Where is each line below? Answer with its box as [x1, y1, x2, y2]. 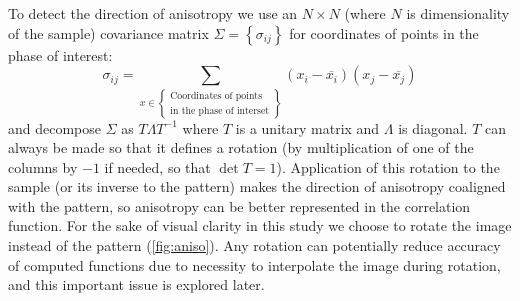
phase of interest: [8, 44, 113, 65]
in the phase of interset [170, 105, 270, 116]
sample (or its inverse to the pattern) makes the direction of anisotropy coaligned [8, 176, 506, 197]
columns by [8, 156, 78, 177]
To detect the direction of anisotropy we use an [8, 3, 298, 23]
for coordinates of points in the [289, 22, 479, 43]
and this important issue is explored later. [8, 274, 265, 295]
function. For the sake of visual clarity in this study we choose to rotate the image [8, 215, 512, 236]
